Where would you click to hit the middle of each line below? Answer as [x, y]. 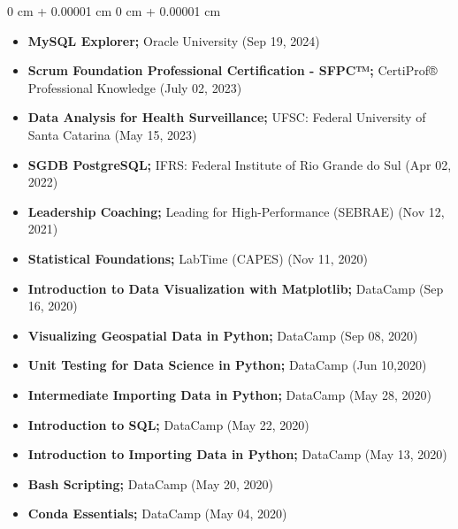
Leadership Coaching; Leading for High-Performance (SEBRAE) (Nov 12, [236, 211]
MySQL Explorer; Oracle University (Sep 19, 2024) [174, 40]
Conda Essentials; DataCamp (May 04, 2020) [157, 514]
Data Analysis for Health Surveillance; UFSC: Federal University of [227, 117]
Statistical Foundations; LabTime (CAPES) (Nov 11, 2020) [198, 258]
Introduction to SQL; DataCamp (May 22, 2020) [168, 424]
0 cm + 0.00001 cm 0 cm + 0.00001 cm [114, 11]
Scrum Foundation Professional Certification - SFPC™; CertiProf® [233, 70]
